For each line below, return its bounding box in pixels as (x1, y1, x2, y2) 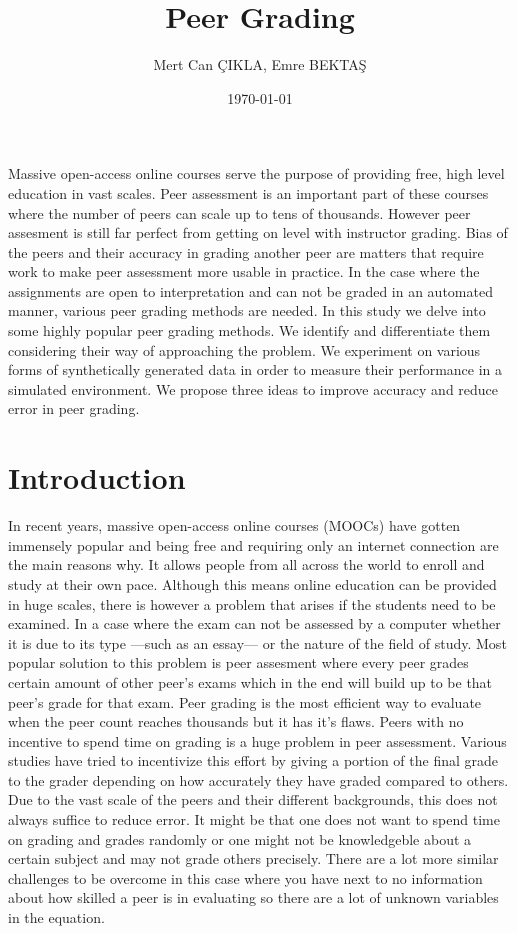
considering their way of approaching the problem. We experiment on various (8, 339, 481, 360)
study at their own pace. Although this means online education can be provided (8, 573, 497, 594)
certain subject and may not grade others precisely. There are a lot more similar (8, 848, 499, 869)
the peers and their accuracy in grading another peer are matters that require (8, 241, 484, 262)
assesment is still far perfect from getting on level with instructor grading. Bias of (8, 222, 508, 243)
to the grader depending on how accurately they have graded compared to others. (8, 769, 509, 790)
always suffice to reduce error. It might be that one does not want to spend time (8, 809, 500, 830)
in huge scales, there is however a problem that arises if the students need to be (8, 593, 496, 614)
